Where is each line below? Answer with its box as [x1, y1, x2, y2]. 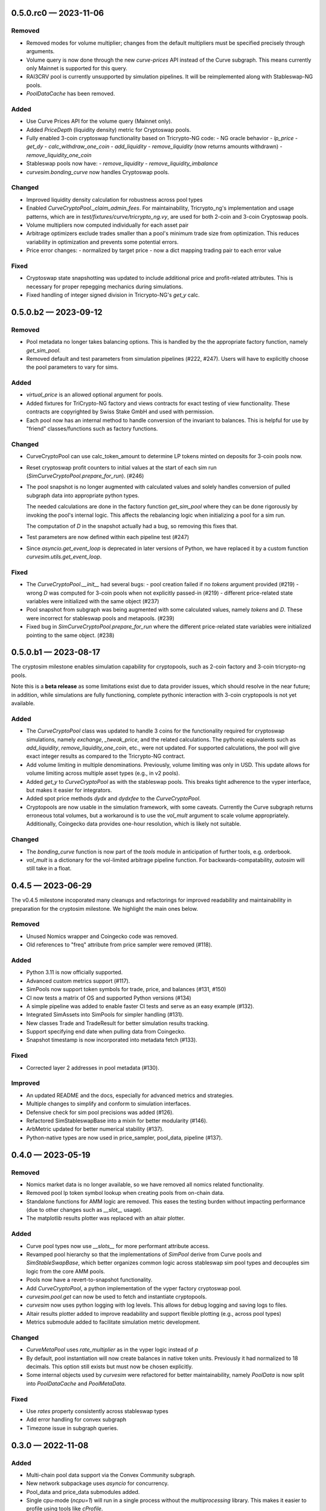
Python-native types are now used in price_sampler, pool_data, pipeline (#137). [26, 1134, 223, 1141]
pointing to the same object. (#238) [26, 632, 115, 639]
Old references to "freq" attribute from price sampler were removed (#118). [26, 941, 213, 948]
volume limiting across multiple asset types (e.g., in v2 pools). [26, 769, 181, 777]
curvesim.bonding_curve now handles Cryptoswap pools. [26, 168, 170, 175]
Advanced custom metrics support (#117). [26, 977, 130, 985]
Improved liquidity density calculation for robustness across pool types [26, 196, 203, 203]
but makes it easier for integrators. [26, 786, 112, 794]
